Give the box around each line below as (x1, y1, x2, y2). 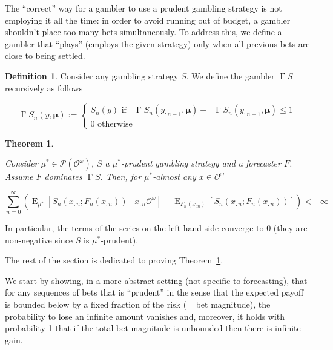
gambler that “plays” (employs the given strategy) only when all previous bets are (5, 37, 310, 50)
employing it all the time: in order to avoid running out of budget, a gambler (5, 13, 291, 26)
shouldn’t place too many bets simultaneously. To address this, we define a (5, 25, 282, 38)
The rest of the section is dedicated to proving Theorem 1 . (5, 254, 223, 266)
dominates (44, 170, 82, 183)
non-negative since (5, 233, 73, 246)
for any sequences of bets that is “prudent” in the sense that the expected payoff (5, 286, 304, 299)
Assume (5, 170, 33, 183)
